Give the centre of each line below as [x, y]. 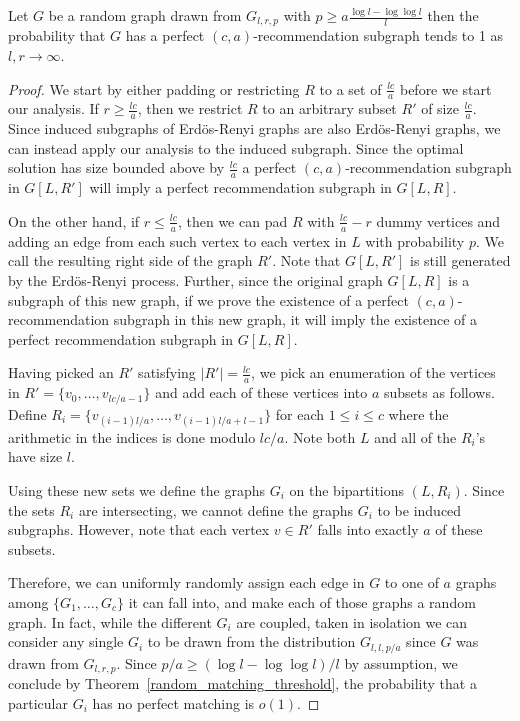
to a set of [350, 88]
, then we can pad [232, 220]
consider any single [66, 641]
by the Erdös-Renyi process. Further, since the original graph [195, 279]
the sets [31, 509]
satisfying [167, 372]
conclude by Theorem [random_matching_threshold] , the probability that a [242, 683]
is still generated [460, 260]
